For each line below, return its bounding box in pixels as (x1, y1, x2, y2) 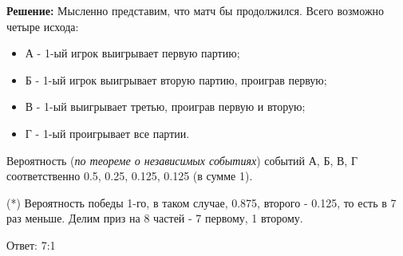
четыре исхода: (6, 18, 79, 34)
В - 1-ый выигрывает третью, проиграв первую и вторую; (25, 98, 306, 115)
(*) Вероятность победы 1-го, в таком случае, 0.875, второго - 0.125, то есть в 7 (6, 194, 397, 211)
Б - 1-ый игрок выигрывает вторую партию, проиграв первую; (25, 71, 327, 88)
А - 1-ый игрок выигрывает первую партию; (25, 45, 240, 61)
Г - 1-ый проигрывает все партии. (25, 124, 190, 141)
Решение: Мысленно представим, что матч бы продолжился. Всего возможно (6, 2, 385, 18)
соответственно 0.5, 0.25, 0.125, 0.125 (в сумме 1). (6, 167, 253, 184)
